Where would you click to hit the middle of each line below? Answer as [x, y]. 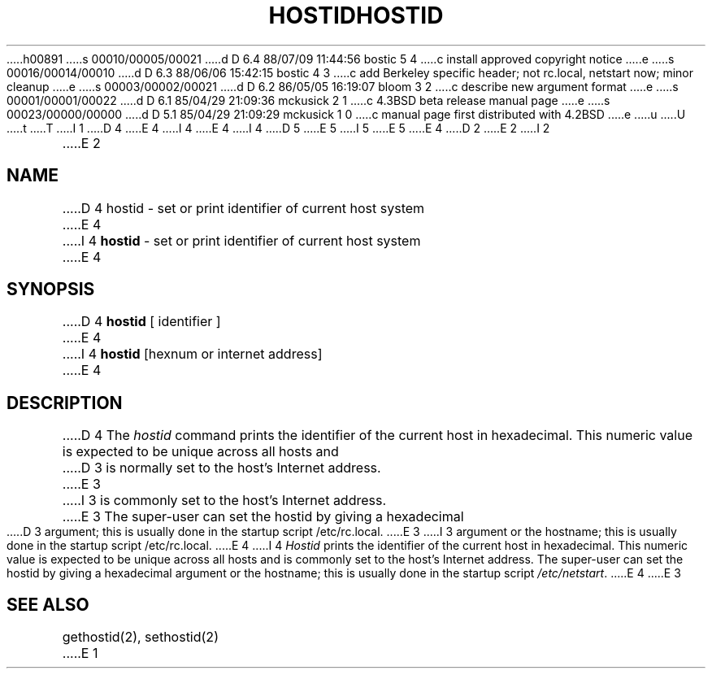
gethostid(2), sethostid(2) [140, 637]
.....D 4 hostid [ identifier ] [141, 322]
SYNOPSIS [51, 290]
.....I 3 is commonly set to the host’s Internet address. [224, 501]
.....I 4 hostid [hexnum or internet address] [192, 354]
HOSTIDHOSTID [356, 15]
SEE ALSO [48, 604]
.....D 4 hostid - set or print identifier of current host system [243, 208]
